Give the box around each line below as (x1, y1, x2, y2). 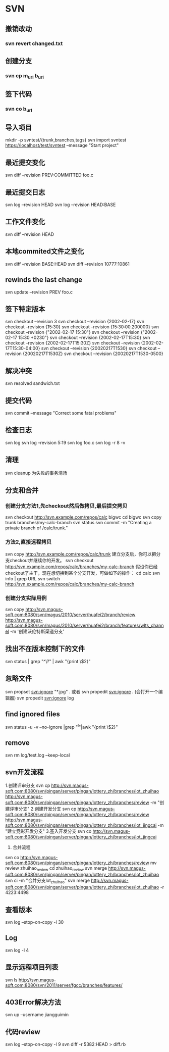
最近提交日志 (5, 188, 45, 196)
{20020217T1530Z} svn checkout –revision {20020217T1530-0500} (22, 350, 163, 357)
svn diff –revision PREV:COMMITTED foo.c (5, 172, 94, 178)
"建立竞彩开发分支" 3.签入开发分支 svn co (5, 828, 92, 834)
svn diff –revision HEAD (5, 231, 54, 237)
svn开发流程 (5, 768, 44, 777)
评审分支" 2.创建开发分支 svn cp (9, 806, 77, 812)
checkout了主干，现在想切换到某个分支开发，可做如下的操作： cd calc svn (5, 570, 160, 576)
